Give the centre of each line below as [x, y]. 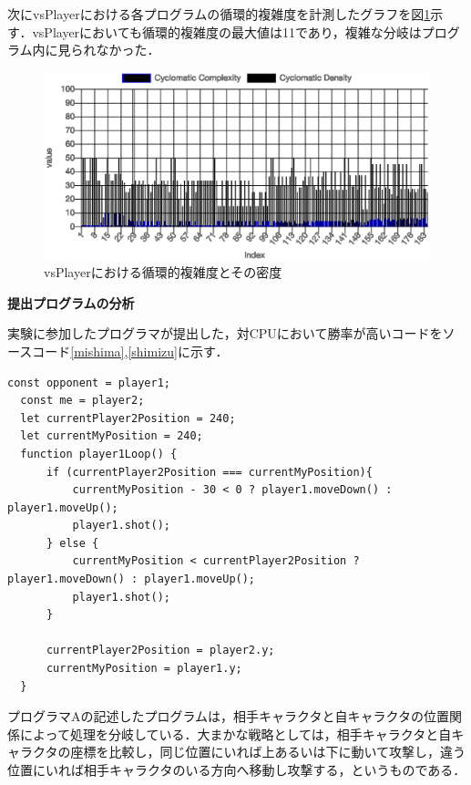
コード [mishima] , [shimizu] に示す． [130, 351]
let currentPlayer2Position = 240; [128, 418]
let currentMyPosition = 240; [112, 436]
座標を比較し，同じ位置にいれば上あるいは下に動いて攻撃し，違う [268, 752]
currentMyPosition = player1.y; [144, 669]
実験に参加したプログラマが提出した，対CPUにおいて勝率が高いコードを [225, 333]
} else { [72, 543]
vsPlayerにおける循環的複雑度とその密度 [163, 272]
